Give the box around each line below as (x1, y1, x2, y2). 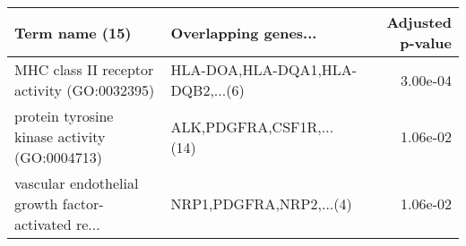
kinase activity (14, 126, 106, 147)
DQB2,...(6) (170, 80, 245, 100)
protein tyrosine (14, 106, 114, 126)
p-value (400, 32, 452, 53)
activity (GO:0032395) (14, 80, 155, 100)
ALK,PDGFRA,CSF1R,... (170, 115, 334, 137)
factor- (62, 193, 104, 214)
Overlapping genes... (170, 21, 317, 43)
